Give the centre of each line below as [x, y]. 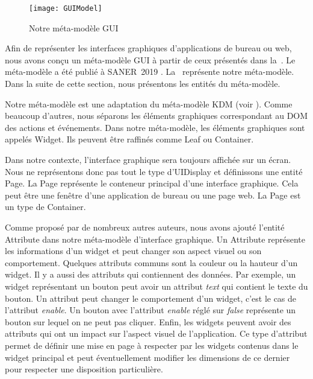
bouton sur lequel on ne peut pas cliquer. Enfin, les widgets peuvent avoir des [148, 321]
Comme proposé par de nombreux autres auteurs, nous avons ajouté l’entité [145, 227]
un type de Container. [45, 207]
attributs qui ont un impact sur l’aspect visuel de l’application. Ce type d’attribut [156, 333]
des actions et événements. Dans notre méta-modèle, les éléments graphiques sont [155, 127]
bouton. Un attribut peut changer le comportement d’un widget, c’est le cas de [151, 298]
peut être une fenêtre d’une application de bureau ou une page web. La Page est [153, 195]
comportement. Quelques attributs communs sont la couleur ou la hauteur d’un [151, 262]
